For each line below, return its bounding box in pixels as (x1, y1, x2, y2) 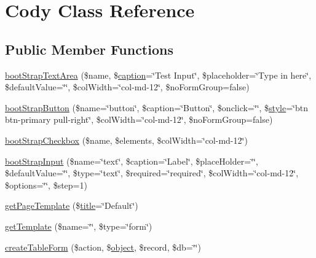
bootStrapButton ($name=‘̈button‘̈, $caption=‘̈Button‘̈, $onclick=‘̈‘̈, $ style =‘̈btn (5, 101, 308, 114)
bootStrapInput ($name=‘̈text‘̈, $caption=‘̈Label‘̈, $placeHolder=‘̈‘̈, (5, 154, 258, 167)
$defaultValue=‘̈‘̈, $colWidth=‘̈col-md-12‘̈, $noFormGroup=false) (5, 80, 250, 93)
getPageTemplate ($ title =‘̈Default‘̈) (5, 199, 138, 212)
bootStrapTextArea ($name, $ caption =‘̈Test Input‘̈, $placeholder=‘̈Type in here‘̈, (5, 68, 312, 81)
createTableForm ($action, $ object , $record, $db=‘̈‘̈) (5, 240, 201, 253)
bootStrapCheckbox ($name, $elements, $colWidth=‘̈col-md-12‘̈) (5, 133, 248, 146)
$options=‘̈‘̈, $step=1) (5, 178, 87, 191)
